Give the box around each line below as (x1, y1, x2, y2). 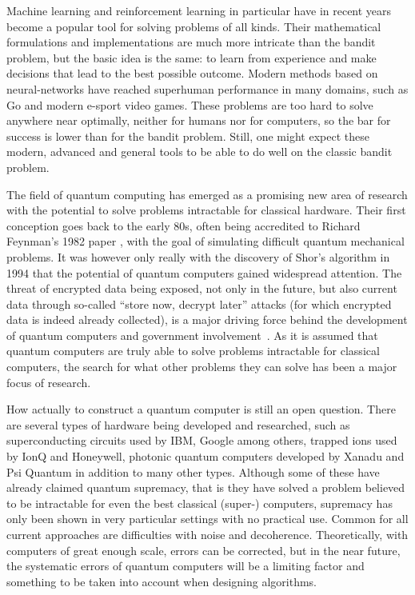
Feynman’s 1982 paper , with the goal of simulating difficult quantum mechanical (6, 233, 405, 250)
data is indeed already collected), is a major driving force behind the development (6, 311, 408, 328)
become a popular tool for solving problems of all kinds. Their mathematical (6, 18, 381, 34)
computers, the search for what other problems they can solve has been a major (6, 358, 397, 375)
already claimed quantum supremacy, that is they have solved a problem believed (6, 479, 405, 496)
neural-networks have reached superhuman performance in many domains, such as (6, 80, 409, 97)
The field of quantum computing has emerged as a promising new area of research (6, 186, 408, 202)
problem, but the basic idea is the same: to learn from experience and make (6, 49, 377, 66)
